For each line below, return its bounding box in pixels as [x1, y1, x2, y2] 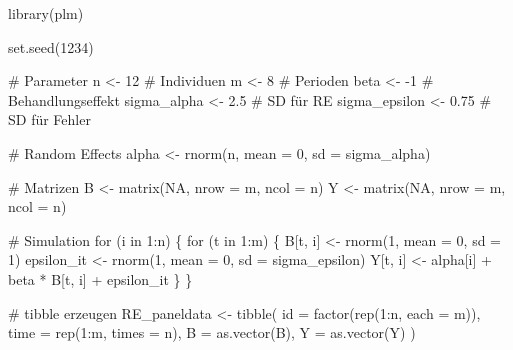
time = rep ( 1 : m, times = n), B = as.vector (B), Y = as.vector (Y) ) [8, 322, 416, 343]
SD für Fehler [8, 109, 91, 130]
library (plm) [8, 3, 84, 23]
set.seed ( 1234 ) [8, 36, 94, 57]
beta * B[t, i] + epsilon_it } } [8, 268, 193, 289]
